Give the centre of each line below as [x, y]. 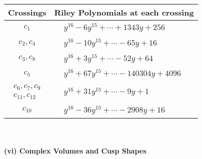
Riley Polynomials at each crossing [124, 12]
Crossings [27, 12]
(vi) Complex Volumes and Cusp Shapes [75, 151]
